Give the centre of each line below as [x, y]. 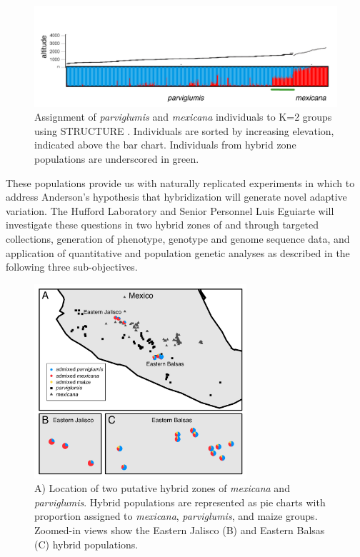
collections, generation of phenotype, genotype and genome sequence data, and [178, 238]
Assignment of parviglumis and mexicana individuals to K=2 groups [183, 117]
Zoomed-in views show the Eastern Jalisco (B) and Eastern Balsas [180, 530]
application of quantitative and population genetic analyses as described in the [178, 252]
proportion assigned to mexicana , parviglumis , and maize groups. [176, 516]
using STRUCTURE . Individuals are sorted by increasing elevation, [184, 130]
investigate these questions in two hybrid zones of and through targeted [162, 225]
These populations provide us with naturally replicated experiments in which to [180, 182]
